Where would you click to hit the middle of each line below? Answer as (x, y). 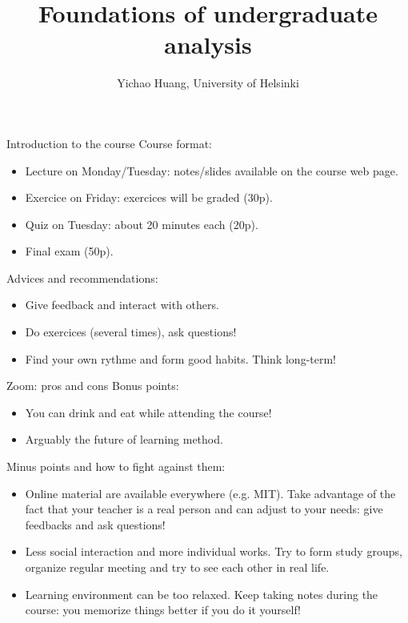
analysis (208, 44)
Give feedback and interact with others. (122, 305)
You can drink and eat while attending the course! (148, 412)
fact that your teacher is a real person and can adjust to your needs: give (204, 509)
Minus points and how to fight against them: (116, 466)
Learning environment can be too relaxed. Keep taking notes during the (202, 594)
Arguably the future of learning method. (124, 439)
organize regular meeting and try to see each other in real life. (177, 567)
